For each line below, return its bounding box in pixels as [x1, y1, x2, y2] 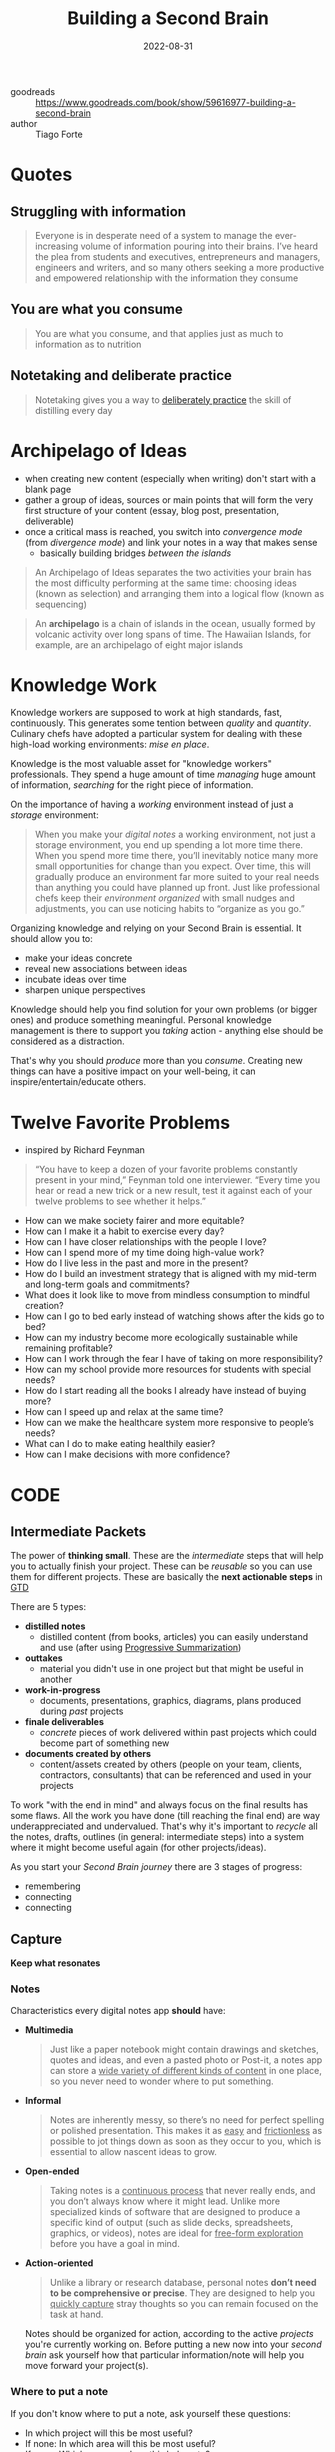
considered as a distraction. [10, 1035, 125, 1047]
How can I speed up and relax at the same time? [24, 1406, 224, 1418]
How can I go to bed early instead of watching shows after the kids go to [24, 1310, 325, 1322]
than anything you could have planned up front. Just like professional [34, 882, 320, 894]
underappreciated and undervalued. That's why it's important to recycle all [10, 1820, 318, 1832]
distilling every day [34, 404, 113, 416]
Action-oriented [24, 2257, 94, 2269]
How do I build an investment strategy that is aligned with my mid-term [24, 1268, 317, 1280]
